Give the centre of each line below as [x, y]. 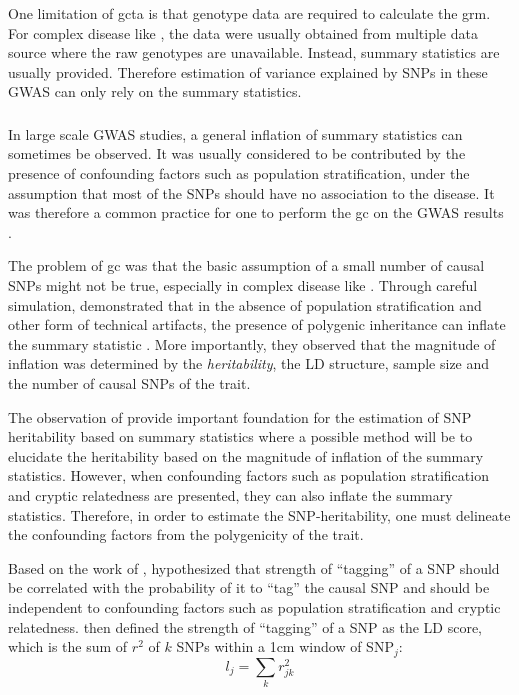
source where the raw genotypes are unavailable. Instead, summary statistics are [254, 52]
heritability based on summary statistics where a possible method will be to [240, 436]
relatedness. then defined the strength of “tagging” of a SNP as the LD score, [245, 626]
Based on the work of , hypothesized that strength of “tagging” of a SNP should [254, 567]
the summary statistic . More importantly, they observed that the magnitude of [252, 343]
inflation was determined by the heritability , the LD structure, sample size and [249, 363]
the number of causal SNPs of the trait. [129, 383]
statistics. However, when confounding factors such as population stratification [248, 475]
